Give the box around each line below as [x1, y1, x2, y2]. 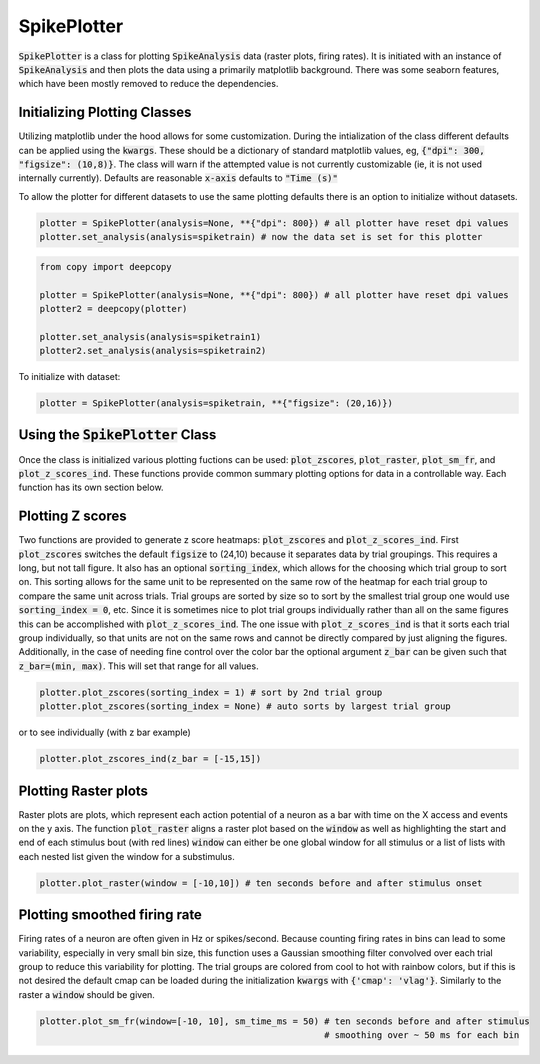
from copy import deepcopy [39, 261, 172, 272]
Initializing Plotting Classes [18, 104, 192, 121]
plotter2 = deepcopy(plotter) [39, 303, 188, 314]
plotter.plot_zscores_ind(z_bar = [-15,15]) [39, 753, 262, 765]
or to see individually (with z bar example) [18, 726, 192, 739]
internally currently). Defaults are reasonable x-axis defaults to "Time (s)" [18, 172, 339, 184]
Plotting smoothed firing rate [18, 906, 202, 924]
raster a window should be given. [18, 988, 155, 1000]
